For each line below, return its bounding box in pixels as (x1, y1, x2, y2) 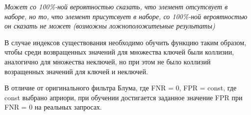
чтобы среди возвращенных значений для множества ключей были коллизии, (4, 47, 234, 57)
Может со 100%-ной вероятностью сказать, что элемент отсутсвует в (4, 1, 228, 11)
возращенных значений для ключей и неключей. (4, 66, 148, 76)
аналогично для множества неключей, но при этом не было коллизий (4, 56, 211, 66)
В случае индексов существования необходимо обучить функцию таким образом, (4, 37, 247, 47)
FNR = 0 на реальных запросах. (4, 102, 102, 112)
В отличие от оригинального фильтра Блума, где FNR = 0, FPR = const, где (4, 83, 237, 93)
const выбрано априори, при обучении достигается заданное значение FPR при (4, 92, 243, 102)
